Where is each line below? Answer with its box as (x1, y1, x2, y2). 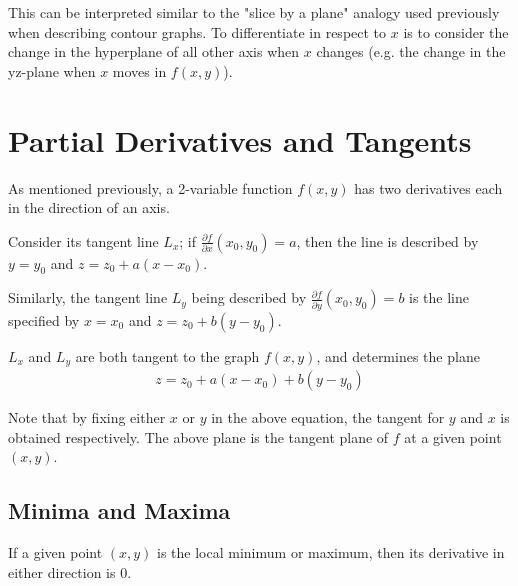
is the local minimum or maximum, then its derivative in (157, 542, 505, 563)
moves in (112, 60, 167, 81)
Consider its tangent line (8, 230, 159, 251)
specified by (8, 309, 80, 330)
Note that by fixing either (8, 407, 166, 428)
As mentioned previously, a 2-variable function (8, 177, 293, 198)
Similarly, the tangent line (8, 287, 168, 308)
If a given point (8, 542, 103, 563)
